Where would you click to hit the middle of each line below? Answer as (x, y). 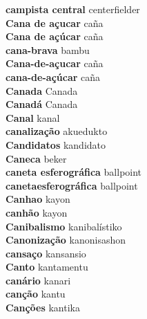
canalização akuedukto (57, 131)
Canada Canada (42, 90)
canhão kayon (37, 212)
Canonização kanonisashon (66, 240)
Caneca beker (36, 158)
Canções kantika (43, 308)
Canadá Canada (42, 104)
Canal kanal (33, 117)
